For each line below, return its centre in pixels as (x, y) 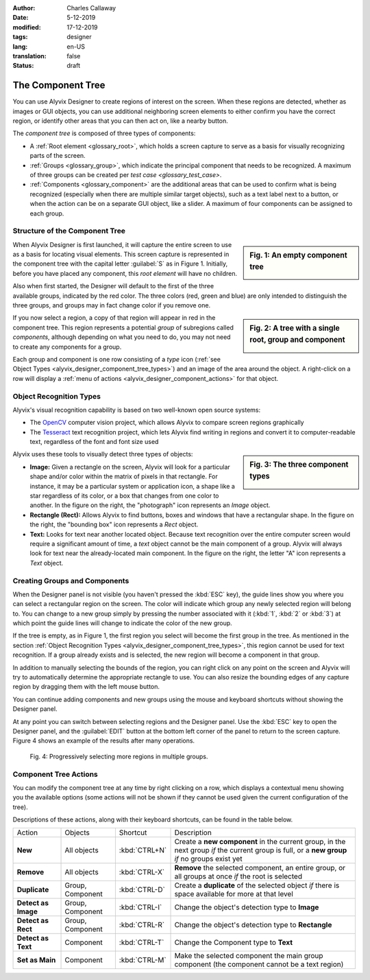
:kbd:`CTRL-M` (143, 960)
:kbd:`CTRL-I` (140, 907)
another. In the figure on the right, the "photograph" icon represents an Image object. (150, 505)
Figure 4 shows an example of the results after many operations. (104, 740)
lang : (20, 46)
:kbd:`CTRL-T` (141, 942)
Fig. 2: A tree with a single (295, 328)
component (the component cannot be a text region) (259, 964)
